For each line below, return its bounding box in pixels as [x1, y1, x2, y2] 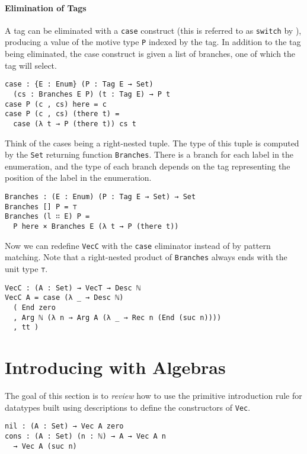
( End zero [13, 303, 56, 312]
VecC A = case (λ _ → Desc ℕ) [5, 293, 124, 302]
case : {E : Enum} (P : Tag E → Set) [5, 80, 153, 89]
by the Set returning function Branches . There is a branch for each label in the [5, 148, 294, 161]
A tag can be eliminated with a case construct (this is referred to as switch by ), [5, 24, 302, 36]
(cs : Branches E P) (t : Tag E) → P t [13, 89, 171, 98]
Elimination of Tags [5, 1, 87, 14]
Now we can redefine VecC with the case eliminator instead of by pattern [5, 239, 271, 251]
